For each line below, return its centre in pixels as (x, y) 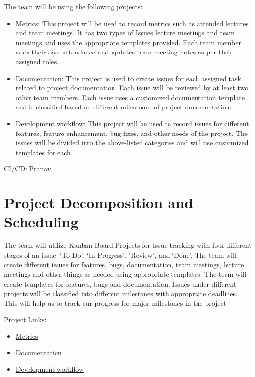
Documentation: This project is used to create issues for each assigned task (128, 78)
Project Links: (25, 319)
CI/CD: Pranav (28, 169)
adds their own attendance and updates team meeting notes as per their (124, 52)
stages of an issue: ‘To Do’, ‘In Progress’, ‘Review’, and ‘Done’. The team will (120, 255)
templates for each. (44, 152)
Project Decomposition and (99, 202)
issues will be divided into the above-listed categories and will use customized (132, 143)
